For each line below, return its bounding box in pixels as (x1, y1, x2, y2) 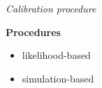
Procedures (6, 24, 61, 39)
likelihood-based (22, 48, 91, 62)
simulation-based (22, 71, 94, 85)
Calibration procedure (6, 1, 96, 15)
